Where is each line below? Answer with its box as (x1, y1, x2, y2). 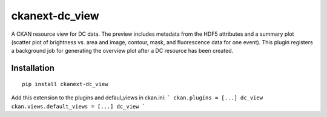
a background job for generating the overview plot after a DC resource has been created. (11, 47, 234, 55)
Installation (11, 63, 54, 73)
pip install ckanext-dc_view (22, 81, 108, 87)
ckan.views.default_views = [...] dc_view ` (11, 103, 146, 110)
